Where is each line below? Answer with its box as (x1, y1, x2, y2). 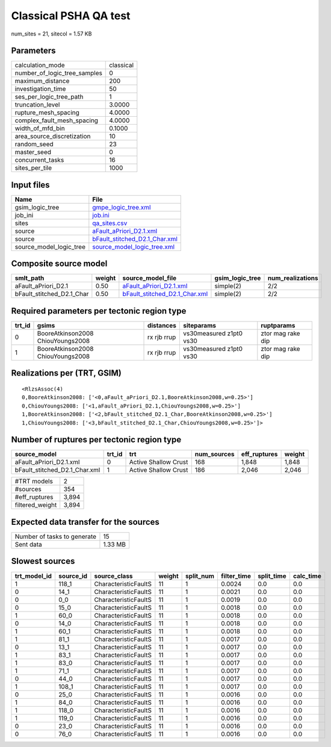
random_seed (14, 140, 54, 149)
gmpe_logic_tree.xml (92, 203, 151, 211)
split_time (258, 572, 286, 580)
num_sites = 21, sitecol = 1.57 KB (11, 30, 92, 37)
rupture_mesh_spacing (14, 108, 79, 117)
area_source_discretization (14, 132, 91, 141)
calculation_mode (14, 61, 66, 69)
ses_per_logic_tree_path (14, 93, 84, 101)
